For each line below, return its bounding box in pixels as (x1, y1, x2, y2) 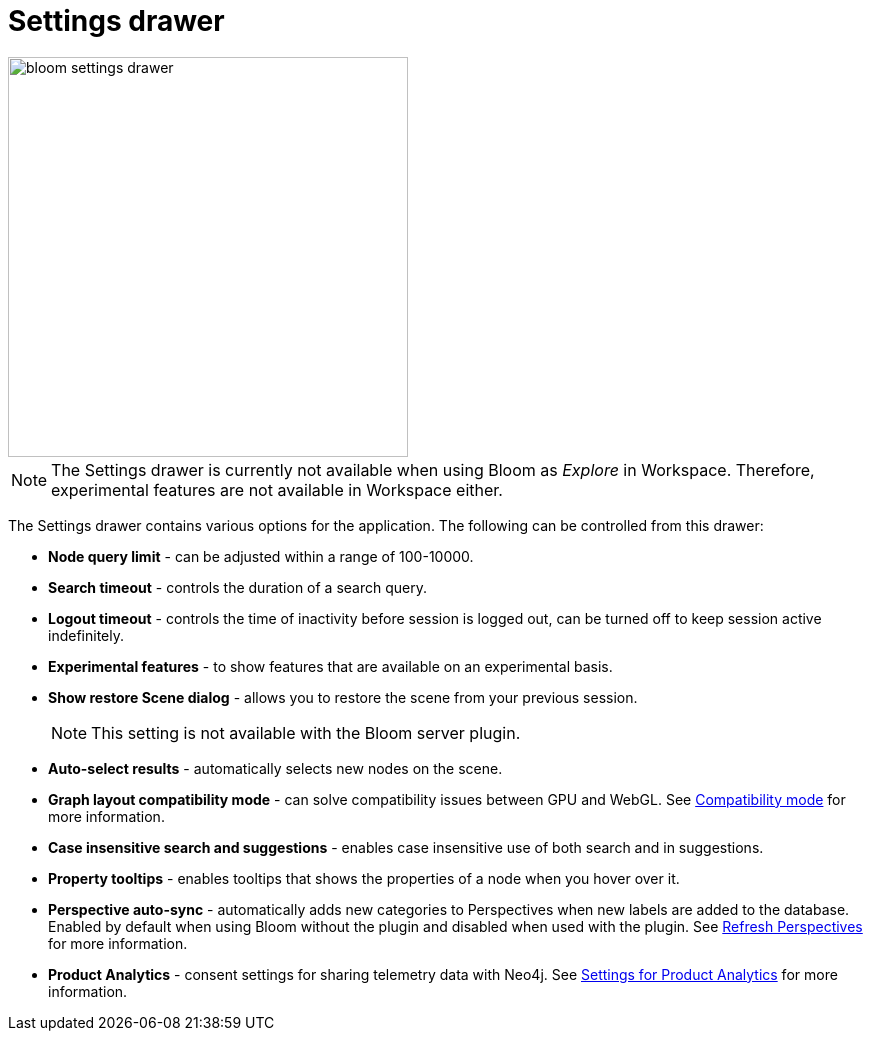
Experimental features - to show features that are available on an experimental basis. (48, 657, 613, 675)
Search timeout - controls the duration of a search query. (48, 578, 428, 596)
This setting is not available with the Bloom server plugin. (91, 722, 521, 743)
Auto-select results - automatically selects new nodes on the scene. (48, 759, 503, 777)
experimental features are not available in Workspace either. (51, 479, 503, 500)
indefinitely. (48, 626, 124, 644)
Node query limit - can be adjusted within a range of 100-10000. (48, 547, 474, 565)
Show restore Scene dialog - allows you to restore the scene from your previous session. (48, 688, 638, 706)
